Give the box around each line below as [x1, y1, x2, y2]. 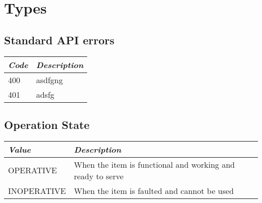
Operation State [4, 116, 90, 132]
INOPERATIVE [8, 184, 66, 196]
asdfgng [36, 74, 63, 86]
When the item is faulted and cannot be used [74, 184, 234, 196]
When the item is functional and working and [74, 158, 235, 170]
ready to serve [74, 170, 124, 182]
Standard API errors [4, 32, 115, 47]
